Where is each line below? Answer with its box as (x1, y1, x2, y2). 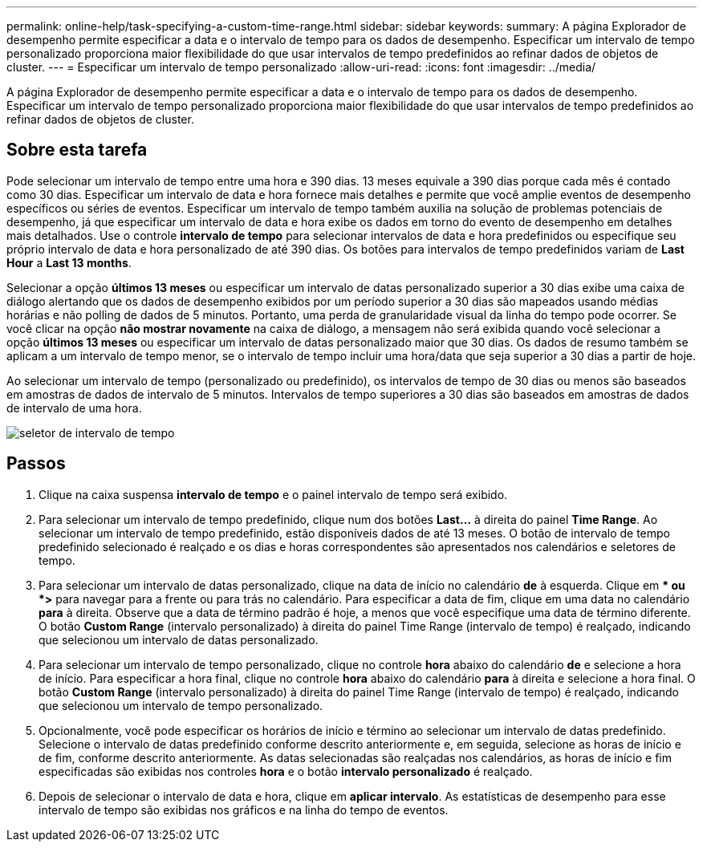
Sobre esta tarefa (6, 140, 148, 160)
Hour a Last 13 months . (6, 255, 132, 270)
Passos (6, 453, 66, 474)
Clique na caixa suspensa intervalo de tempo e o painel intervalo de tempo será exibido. (39, 487, 508, 501)
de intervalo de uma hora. (6, 400, 142, 415)
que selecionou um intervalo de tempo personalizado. (39, 698, 323, 712)
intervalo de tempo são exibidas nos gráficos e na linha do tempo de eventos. (39, 802, 449, 817)
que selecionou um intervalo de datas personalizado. (39, 632, 319, 647)
